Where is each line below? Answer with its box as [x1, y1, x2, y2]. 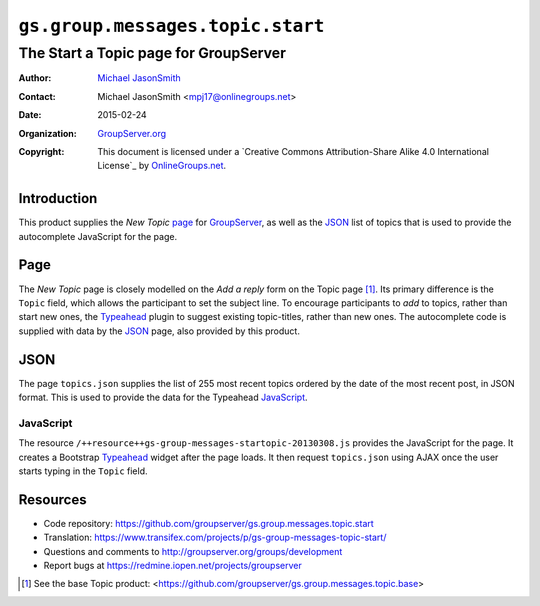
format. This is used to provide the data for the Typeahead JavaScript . [18, 391, 309, 404]
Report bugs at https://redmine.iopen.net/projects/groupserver [43, 560, 302, 572]
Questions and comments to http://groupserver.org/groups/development [43, 545, 343, 557]
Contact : [18, 90, 57, 102]
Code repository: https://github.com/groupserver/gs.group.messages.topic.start [43, 517, 374, 529]
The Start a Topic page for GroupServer [18, 44, 287, 62]
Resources [18, 491, 87, 508]
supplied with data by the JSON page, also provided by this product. [18, 325, 300, 337]
